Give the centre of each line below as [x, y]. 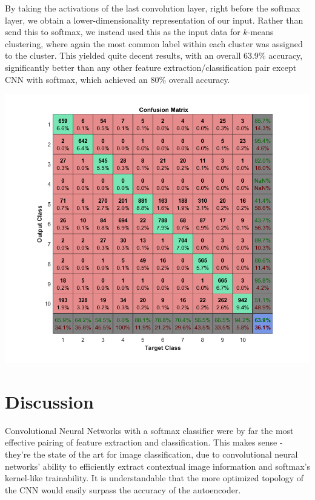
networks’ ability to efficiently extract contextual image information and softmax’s [157, 466]
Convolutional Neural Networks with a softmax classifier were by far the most [149, 430]
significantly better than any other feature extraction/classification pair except [151, 67]
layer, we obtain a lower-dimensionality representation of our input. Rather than [154, 20]
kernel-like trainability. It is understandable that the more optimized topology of [154, 478]
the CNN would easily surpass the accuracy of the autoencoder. [123, 489]
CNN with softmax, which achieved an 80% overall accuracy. [118, 79]
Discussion [49, 401]
